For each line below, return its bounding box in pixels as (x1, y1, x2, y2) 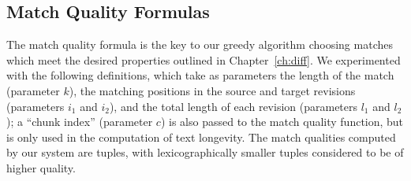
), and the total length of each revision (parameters (109, 98, 358, 114)
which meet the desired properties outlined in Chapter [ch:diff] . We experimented (6, 51, 401, 68)
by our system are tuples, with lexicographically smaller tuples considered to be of (6, 144, 404, 161)
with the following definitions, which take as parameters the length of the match (6, 67, 394, 83)
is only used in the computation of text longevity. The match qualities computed (6, 128, 396, 145)
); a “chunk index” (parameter (6, 113, 153, 130)
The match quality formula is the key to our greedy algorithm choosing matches (6, 36, 393, 53)
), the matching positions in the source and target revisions (69, 82, 356, 98)
